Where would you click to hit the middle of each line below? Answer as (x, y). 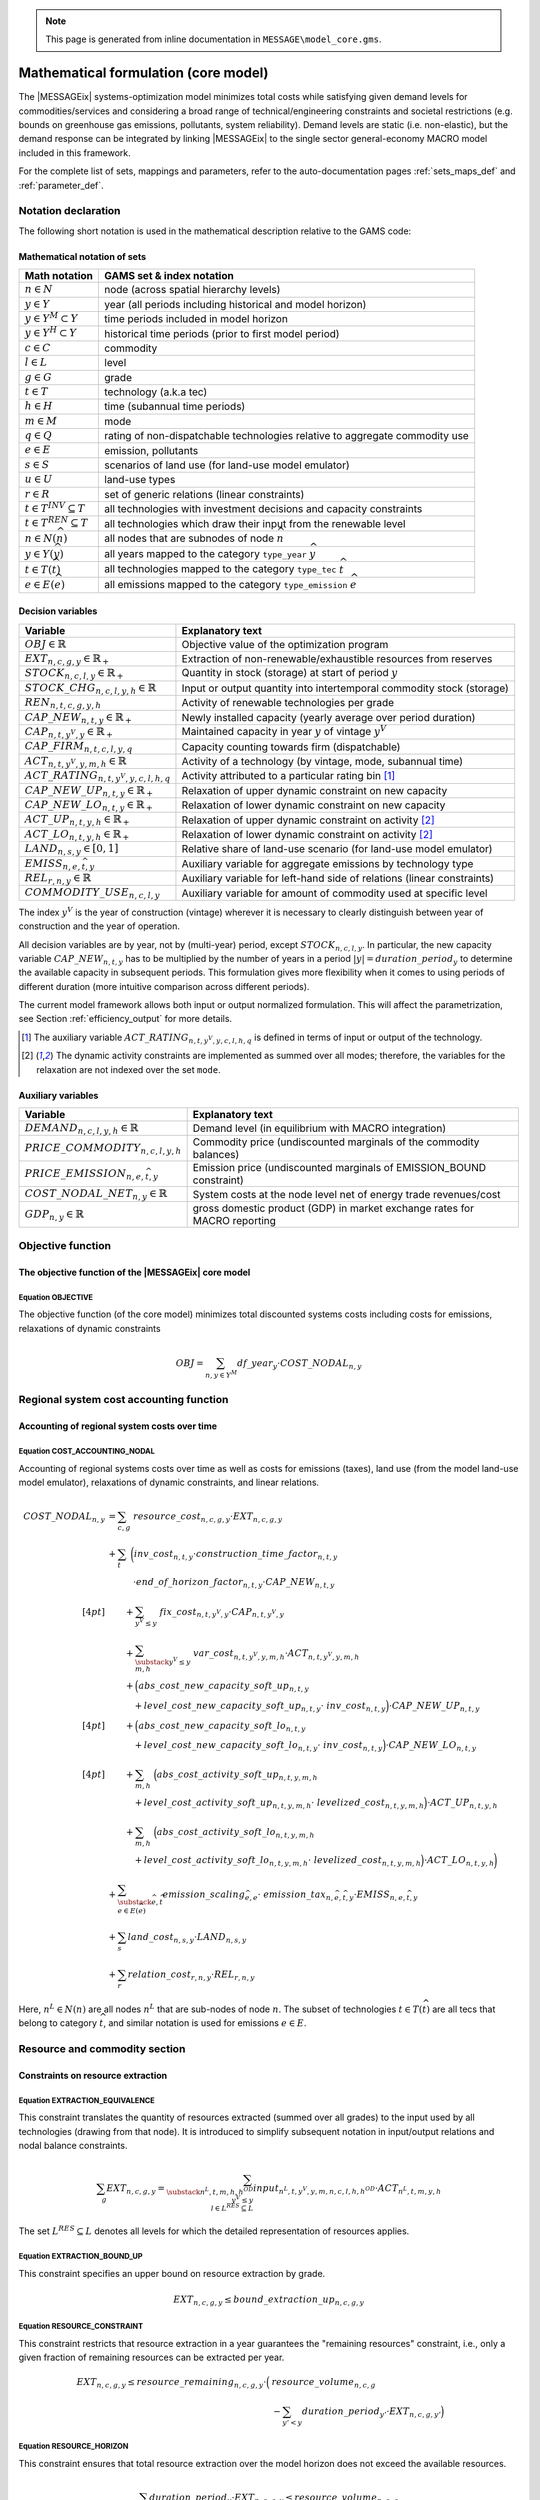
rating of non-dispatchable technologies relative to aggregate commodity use (286, 436)
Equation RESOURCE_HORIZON (73, 2446)
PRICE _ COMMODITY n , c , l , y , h (103, 1149)
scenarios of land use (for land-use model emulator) (227, 465)
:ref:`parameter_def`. (61, 185)
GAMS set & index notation (169, 276)
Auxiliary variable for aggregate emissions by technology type (327, 863)
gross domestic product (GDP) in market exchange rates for (333, 1208)
